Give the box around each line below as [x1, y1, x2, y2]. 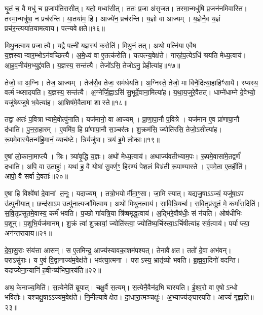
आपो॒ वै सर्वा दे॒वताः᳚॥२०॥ [5, 171, 68, 181]
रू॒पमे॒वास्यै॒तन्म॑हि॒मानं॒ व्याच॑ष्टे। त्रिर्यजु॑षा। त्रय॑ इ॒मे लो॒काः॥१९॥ [5, 134, 160, 144]
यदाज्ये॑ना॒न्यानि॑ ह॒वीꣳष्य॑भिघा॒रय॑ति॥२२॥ [5, 265, 101, 275]
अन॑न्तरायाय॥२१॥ [5, 228, 52, 238]
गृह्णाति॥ [234, 292, 254, 302]
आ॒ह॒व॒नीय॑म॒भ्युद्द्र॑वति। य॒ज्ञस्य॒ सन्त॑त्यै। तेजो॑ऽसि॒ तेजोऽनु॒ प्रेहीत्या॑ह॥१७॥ [5, 59, 180, 70]
